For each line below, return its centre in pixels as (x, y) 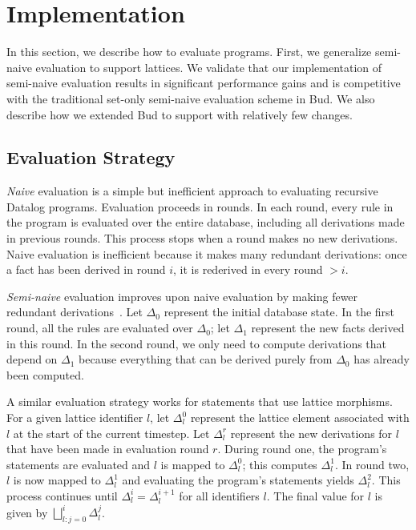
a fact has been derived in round (86, 269)
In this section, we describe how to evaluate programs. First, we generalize (189, 52)
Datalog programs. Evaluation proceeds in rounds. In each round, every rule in (200, 206)
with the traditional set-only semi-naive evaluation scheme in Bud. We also (191, 98)
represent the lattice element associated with (300, 418)
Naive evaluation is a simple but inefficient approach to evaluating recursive (192, 191)
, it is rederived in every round (248, 269)
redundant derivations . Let (75, 312)
